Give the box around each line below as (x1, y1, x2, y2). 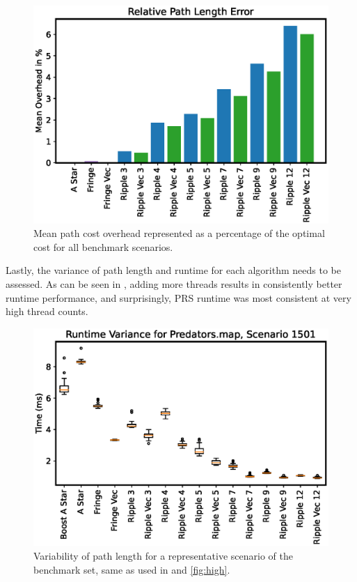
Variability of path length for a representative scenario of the (33, 548, 293, 562)
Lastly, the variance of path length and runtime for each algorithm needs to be (6, 263, 341, 277)
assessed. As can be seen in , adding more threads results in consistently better (6, 276, 342, 291)
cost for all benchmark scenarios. (33, 239, 173, 254)
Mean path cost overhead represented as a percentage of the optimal (33, 226, 325, 240)
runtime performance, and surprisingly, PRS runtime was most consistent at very (6, 290, 351, 305)
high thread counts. (6, 304, 88, 319)
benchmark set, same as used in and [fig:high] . (33, 562, 230, 576)
